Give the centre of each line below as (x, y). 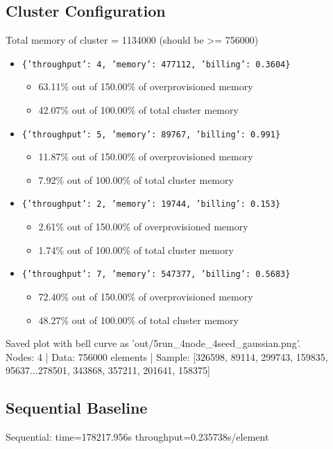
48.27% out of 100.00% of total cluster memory (138, 320)
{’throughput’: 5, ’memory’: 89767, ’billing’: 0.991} (151, 134)
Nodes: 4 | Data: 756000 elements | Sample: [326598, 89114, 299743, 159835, (167, 356)
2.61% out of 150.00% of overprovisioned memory (143, 227)
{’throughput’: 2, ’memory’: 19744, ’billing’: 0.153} (151, 204)
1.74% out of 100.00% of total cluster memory (136, 249)
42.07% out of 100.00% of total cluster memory (138, 110)
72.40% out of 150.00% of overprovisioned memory (146, 296)
